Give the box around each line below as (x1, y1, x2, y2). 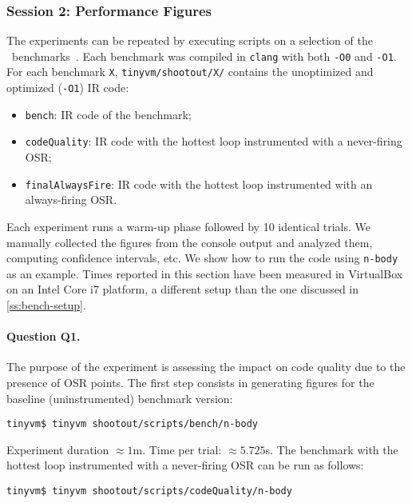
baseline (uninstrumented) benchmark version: (6, 389, 233, 406)
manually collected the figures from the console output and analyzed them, (6, 234, 373, 250)
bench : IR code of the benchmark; (25, 106, 192, 122)
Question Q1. (6, 328, 81, 345)
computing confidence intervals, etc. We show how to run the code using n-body (6, 250, 398, 266)
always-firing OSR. (25, 191, 117, 208)
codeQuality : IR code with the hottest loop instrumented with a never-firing (25, 133, 402, 150)
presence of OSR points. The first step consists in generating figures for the (6, 373, 374, 390)
